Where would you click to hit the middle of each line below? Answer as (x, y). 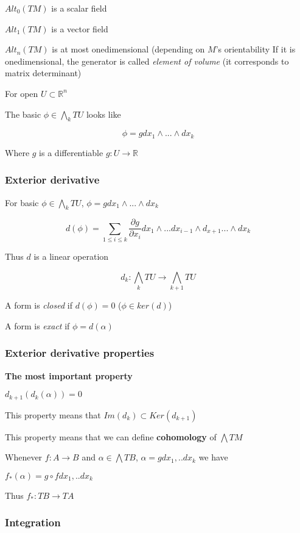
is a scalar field (79, 8)
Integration (33, 522)
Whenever (24, 457)
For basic (22, 202)
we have (213, 457)
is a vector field (80, 28)
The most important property (69, 375)
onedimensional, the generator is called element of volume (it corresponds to (147, 61)
